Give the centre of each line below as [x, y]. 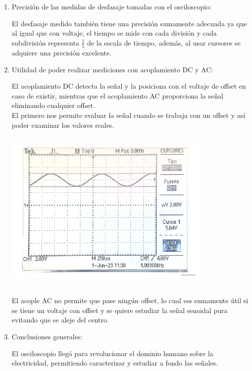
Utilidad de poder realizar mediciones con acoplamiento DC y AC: [112, 69]
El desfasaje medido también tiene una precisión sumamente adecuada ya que [129, 23]
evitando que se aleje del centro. [60, 320]
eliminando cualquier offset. [53, 105]
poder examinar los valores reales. [63, 125]
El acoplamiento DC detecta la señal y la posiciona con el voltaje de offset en [129, 86]
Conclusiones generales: [47, 336]
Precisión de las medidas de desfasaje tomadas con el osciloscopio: [112, 6]
